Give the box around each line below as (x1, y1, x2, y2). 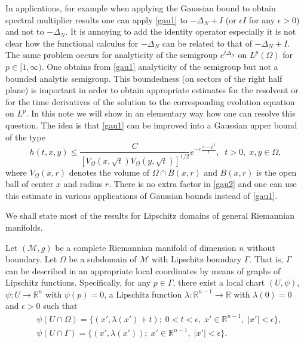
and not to (5, 25, 44, 38)
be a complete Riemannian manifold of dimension (55, 241, 237, 253)
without (247, 241, 275, 253)
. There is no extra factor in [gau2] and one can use (109, 177, 297, 190)
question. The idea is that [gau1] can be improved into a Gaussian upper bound (5, 118, 297, 131)
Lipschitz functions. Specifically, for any (5, 276, 151, 289)
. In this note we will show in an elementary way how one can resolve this (26, 107, 296, 120)
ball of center (5, 177, 54, 190)
